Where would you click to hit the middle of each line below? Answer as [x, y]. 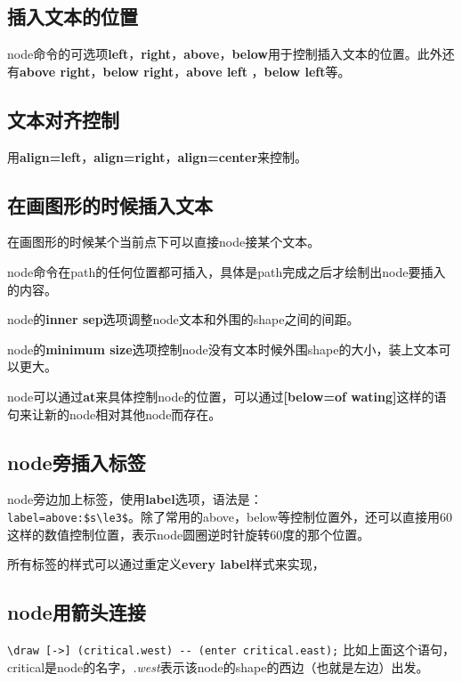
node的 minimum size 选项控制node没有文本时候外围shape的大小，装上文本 [223, 349]
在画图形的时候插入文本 [110, 204]
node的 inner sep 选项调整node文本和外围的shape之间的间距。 [183, 319]
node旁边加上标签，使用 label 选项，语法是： [135, 499]
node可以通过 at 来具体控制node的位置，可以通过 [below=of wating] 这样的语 [227, 396]
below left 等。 [307, 71]
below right [138, 71]
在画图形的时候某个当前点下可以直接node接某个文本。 [164, 242]
